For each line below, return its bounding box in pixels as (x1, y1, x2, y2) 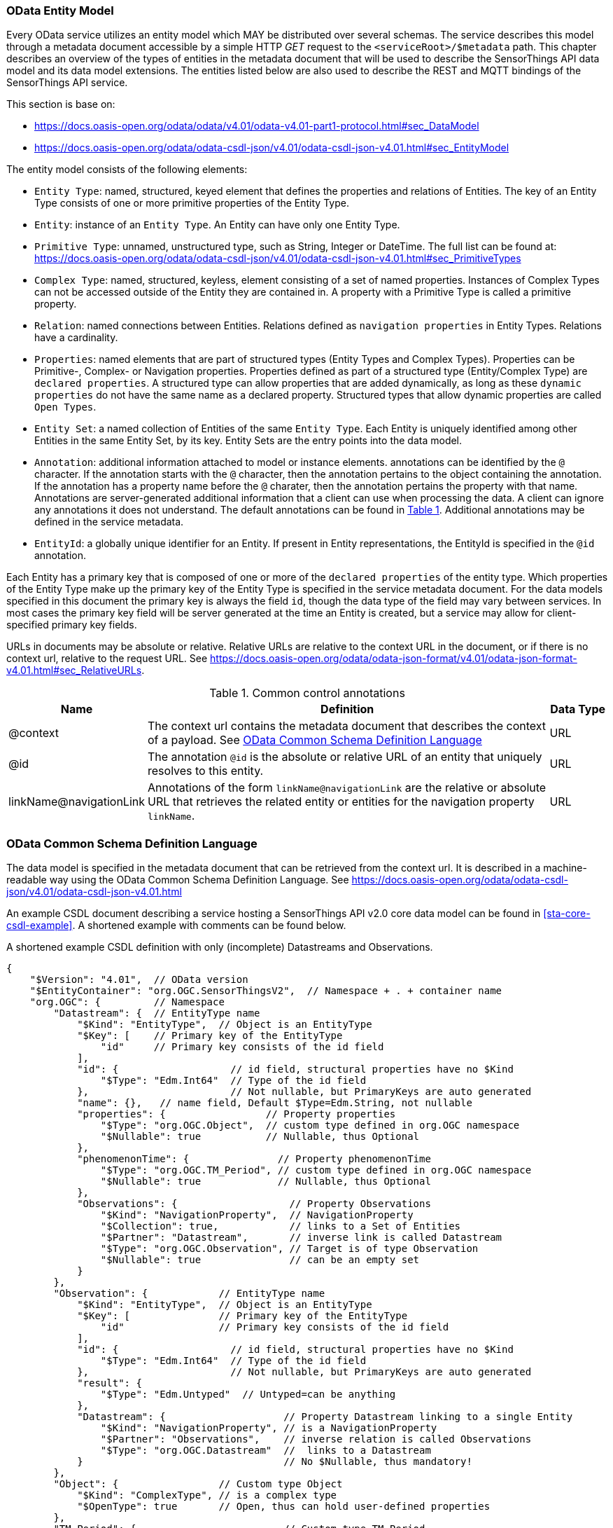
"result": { (77, 1377, 142, 1389)
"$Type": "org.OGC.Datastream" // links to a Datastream (100, 1445, 431, 1457)
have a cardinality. (34, 331, 118, 344)
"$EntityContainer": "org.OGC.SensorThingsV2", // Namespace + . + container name (29, 985, 502, 997)
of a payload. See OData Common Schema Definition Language (148, 733, 482, 748)
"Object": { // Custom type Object (53, 1478, 343, 1490)
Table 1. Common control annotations (209, 686, 405, 701)
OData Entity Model (6, 4, 114, 18)
